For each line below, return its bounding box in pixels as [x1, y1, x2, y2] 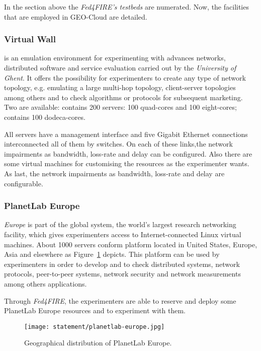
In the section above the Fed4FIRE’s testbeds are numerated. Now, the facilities [4, 2, 249, 12]
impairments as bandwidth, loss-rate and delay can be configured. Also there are [4, 148, 252, 159]
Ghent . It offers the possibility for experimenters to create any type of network [4, 72, 246, 83]
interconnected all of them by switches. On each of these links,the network [4, 138, 233, 149]
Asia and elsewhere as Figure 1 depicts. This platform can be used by [4, 249, 220, 259]
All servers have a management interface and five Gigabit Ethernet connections [4, 128, 248, 139]
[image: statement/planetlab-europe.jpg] [24, 323, 165, 330]
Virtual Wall [4, 33, 56, 45]
